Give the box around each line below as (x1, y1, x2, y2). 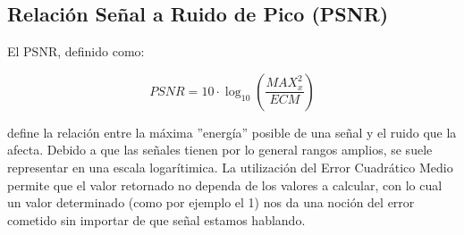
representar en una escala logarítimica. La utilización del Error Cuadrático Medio (7, 157, 453, 176)
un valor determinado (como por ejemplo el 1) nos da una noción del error (7, 193, 415, 212)
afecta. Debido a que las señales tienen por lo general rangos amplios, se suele (7, 140, 433, 159)
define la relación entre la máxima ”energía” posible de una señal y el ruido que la (7, 122, 457, 141)
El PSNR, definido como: (7, 42, 145, 61)
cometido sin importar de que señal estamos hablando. (7, 210, 306, 229)
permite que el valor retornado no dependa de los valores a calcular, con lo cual (7, 175, 443, 194)
